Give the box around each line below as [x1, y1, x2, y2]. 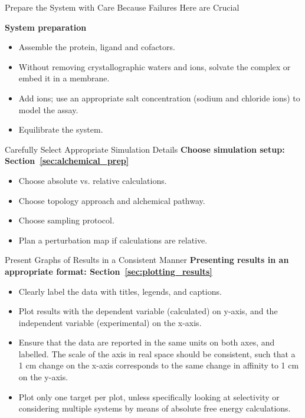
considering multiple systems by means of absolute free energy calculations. [18, 402, 291, 414]
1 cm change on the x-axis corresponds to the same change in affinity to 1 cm [18, 359, 299, 371]
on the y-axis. [18, 371, 68, 383]
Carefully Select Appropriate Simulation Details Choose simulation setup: [5, 143, 285, 155]
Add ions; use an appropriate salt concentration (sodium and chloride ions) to [18, 91, 300, 104]
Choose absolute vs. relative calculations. [18, 174, 167, 186]
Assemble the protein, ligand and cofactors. [18, 41, 175, 53]
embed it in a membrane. [18, 72, 110, 84]
